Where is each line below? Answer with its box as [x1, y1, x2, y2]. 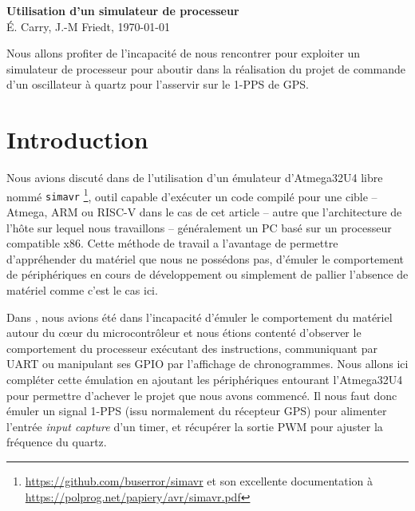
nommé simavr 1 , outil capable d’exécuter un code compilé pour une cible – [6, 185, 377, 204]
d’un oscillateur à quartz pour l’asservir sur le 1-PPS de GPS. [6, 76, 309, 93]
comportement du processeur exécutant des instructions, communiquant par [6, 339, 377, 356]
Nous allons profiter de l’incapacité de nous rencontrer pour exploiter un [6, 45, 361, 61]
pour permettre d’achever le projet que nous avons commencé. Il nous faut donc [6, 386, 397, 403]
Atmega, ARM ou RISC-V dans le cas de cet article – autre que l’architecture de [6, 204, 402, 220]
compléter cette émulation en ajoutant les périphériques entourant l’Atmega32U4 [6, 370, 403, 387]
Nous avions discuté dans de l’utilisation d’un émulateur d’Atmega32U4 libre [6, 169, 383, 186]
